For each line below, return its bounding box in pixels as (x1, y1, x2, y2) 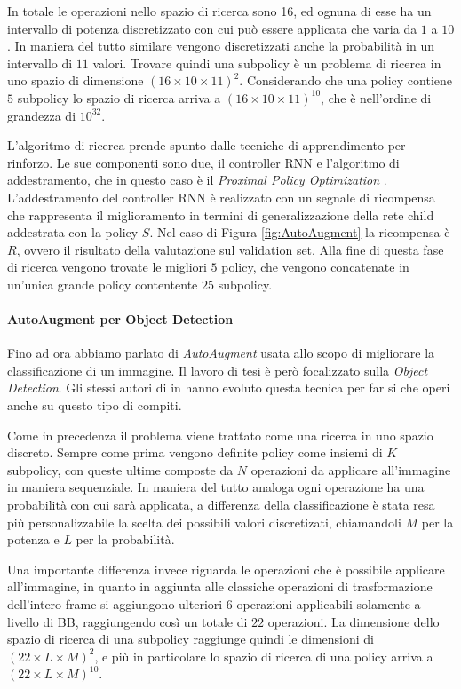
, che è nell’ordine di (321, 88, 432, 107)
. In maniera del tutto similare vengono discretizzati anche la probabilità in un (7, 36, 434, 55)
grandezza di (7, 106, 76, 124)
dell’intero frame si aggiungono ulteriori (7, 595, 223, 614)
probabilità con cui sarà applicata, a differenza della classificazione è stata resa (7, 495, 435, 514)
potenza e (7, 530, 60, 549)
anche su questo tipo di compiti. (7, 396, 182, 415)
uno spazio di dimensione (7, 71, 144, 90)
